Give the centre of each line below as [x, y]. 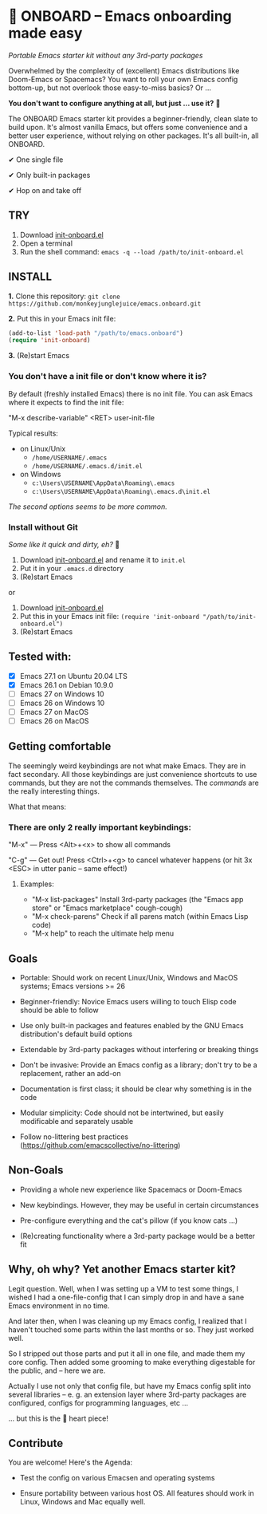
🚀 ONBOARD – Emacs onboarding [120, 16]
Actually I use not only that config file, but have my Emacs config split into [130, 1386]
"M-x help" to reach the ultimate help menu [103, 933]
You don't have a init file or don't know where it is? [108, 377]
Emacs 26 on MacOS [54, 721]
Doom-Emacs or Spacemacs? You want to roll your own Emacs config [123, 79]
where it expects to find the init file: [66, 402]
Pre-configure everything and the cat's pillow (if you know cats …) [129, 1220]
